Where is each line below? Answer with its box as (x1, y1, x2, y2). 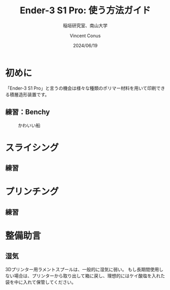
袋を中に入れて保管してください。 (5, 279, 76, 285)
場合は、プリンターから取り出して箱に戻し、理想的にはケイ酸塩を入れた (14, 273, 165, 279)
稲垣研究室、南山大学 (63, 22, 108, 28)
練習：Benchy (5, 108, 50, 117)
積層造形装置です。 (9, 91, 50, 97)
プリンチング (5, 186, 59, 197)
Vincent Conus (70, 33, 101, 39)
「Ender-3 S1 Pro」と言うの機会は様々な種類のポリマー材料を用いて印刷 (5, 85, 156, 91)
